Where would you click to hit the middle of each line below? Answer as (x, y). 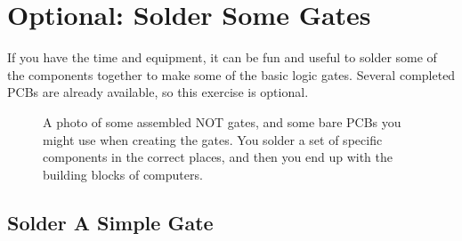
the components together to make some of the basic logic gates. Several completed (231, 74)
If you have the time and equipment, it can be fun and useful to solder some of (222, 57)
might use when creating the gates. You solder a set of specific (213, 139)
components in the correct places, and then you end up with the (218, 157)
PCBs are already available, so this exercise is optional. (158, 92)
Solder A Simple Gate (110, 222)
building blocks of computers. (123, 174)
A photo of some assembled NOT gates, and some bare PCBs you (222, 121)
